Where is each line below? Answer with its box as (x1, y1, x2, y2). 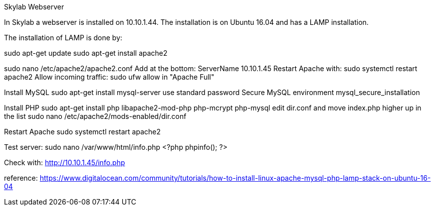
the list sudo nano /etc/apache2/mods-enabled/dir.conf (4, 112, 187, 120)
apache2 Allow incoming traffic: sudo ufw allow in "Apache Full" (4, 73, 215, 81)
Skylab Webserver (4, 2, 64, 11)
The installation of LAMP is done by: (4, 33, 123, 42)
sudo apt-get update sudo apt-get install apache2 (4, 49, 168, 57)
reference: (4, 174, 38, 182)
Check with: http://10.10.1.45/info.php (4, 158, 125, 167)
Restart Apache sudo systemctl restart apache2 (4, 127, 161, 136)
